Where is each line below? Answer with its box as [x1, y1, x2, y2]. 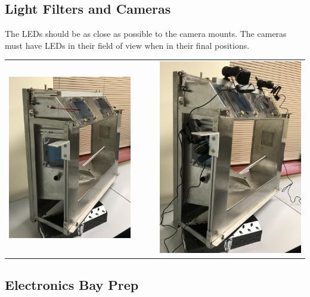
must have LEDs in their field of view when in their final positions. [5, 39, 250, 51]
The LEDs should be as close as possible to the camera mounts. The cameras [5, 27, 287, 40]
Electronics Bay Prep [5, 275, 139, 293]
